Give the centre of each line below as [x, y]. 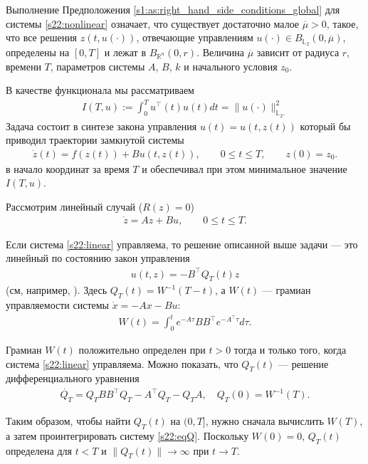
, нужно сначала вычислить [264, 421]
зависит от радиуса [298, 52]
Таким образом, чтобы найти [68, 421]
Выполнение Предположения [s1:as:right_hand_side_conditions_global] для [173, 9]
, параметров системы [98, 66]
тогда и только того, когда [290, 350]
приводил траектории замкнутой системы [95, 140]
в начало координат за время [68, 168]
